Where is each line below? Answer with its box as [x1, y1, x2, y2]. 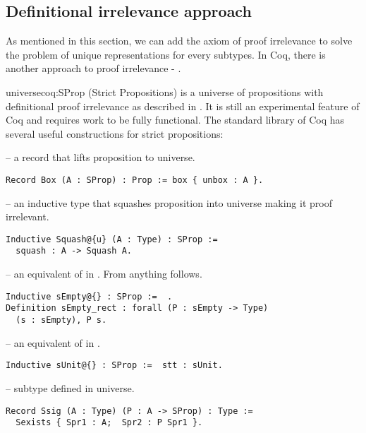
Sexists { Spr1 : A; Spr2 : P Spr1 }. [16, 417, 203, 428]
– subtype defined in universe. [6, 380, 135, 395]
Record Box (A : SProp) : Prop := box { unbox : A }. [6, 174, 264, 185]
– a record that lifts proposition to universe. [6, 150, 195, 165]
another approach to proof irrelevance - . [6, 61, 181, 76]
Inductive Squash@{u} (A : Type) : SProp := [6, 234, 218, 244]
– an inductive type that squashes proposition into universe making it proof [6, 195, 332, 210]
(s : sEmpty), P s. [16, 315, 107, 326]
